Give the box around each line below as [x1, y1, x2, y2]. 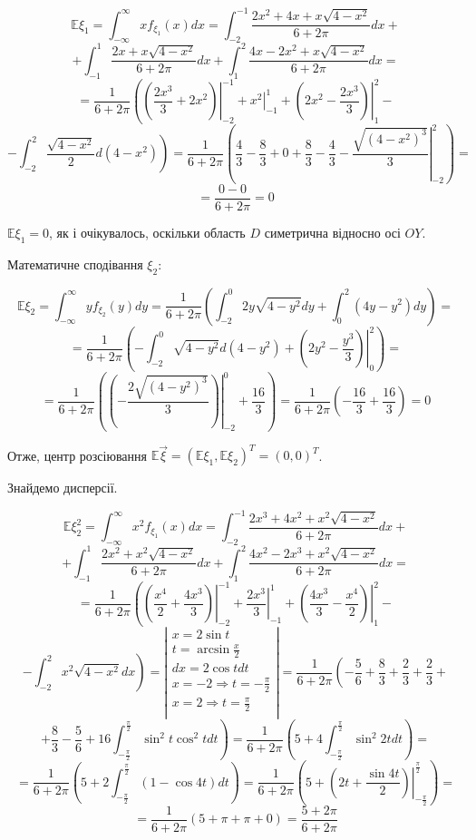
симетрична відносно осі [264, 222, 401, 241]
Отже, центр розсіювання [7, 445, 147, 464]
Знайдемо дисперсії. [7, 478, 118, 497]
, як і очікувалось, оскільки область [49, 222, 246, 241]
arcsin [197, 643, 230, 657]
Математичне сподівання [7, 254, 143, 273]
